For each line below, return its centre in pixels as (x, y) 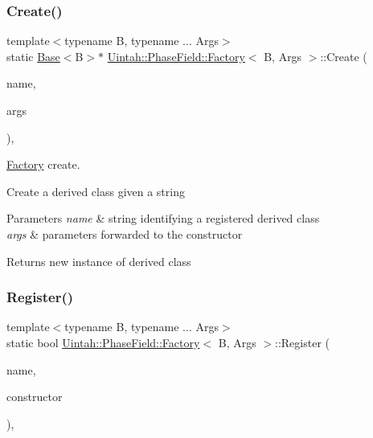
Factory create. (43, 164)
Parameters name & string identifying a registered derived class (163, 218)
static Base (33, 56)
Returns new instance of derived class (99, 261)
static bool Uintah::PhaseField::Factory (103, 342)
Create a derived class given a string (96, 191)
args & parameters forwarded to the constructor (125, 233)
